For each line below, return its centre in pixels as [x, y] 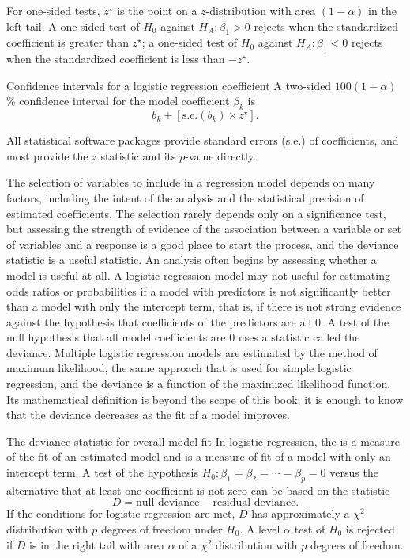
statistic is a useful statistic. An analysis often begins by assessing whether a [192, 260]
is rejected [370, 529]
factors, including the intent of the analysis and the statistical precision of [185, 197]
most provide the [47, 155]
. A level [260, 529]
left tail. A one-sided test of [73, 26]
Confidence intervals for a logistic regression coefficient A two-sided [169, 85]
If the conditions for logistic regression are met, [121, 513]
